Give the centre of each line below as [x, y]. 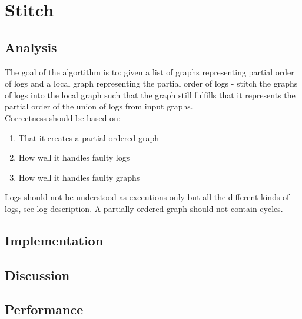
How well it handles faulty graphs [79, 177]
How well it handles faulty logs [74, 157]
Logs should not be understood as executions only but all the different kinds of [147, 197]
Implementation [54, 240]
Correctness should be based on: [63, 117]
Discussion [37, 275]
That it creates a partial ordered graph [89, 137]
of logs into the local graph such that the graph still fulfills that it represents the [150, 94]
